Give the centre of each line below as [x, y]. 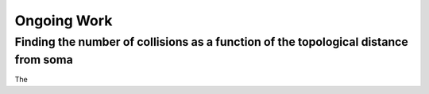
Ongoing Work [64, 21]
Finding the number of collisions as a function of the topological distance [211, 42]
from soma [44, 60]
